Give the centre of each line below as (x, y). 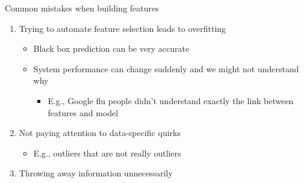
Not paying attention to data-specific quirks (100, 133)
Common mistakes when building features (82, 8)
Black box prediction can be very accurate (111, 48)
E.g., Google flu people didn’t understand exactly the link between (171, 100)
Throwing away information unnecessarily (96, 173)
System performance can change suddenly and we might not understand (166, 68)
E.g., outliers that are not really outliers (107, 153)
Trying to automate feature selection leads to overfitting (123, 28)
